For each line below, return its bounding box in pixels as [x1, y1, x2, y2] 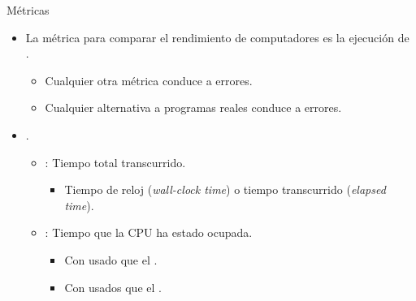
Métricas [6, 2, 50, 18]
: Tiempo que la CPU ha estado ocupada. [45, 224, 253, 241]
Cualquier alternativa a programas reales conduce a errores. [45, 99, 342, 116]
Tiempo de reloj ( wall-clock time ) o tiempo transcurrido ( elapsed [64, 181, 386, 198]
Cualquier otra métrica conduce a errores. [45, 71, 253, 88]
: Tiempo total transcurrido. [45, 153, 186, 170]
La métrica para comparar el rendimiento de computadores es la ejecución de [25, 28, 409, 45]
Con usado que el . [64, 251, 158, 268]
